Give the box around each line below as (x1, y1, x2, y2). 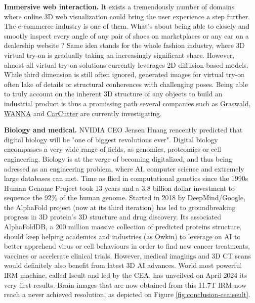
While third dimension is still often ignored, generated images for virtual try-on (4, 69, 245, 80)
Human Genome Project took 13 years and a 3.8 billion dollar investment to (4, 182, 235, 193)
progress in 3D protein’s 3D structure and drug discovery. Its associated (4, 212, 221, 222)
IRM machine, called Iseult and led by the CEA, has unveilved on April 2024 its (4, 270, 247, 280)
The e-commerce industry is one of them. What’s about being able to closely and (4, 21, 250, 31)
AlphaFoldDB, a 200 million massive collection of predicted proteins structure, (4, 221, 242, 232)
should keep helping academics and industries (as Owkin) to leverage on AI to (4, 231, 241, 241)
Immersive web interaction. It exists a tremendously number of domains (4, 1, 235, 11)
